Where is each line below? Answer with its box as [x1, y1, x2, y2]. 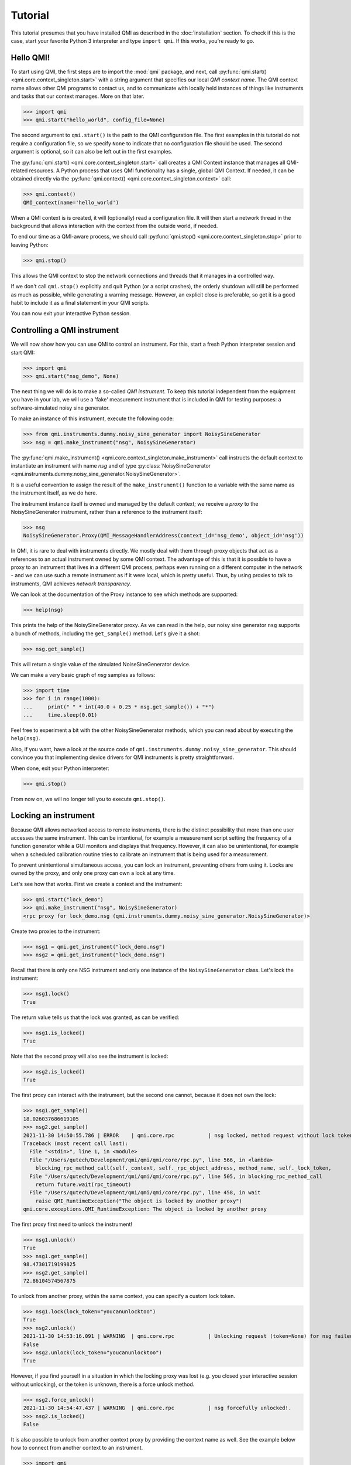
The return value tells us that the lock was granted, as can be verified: [11, 1014, 180, 1021]
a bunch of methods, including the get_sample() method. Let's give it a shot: [11, 630, 200, 637]
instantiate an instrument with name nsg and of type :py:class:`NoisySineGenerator [11, 462, 211, 469]
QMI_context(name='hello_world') [23, 199, 119, 206]
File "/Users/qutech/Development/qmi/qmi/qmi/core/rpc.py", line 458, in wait [29, 1190, 261, 1196]
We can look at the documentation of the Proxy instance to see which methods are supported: [11, 591, 238, 598]
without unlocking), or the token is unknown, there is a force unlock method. [11, 1381, 195, 1388]
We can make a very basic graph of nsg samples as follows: [11, 671, 156, 678]
